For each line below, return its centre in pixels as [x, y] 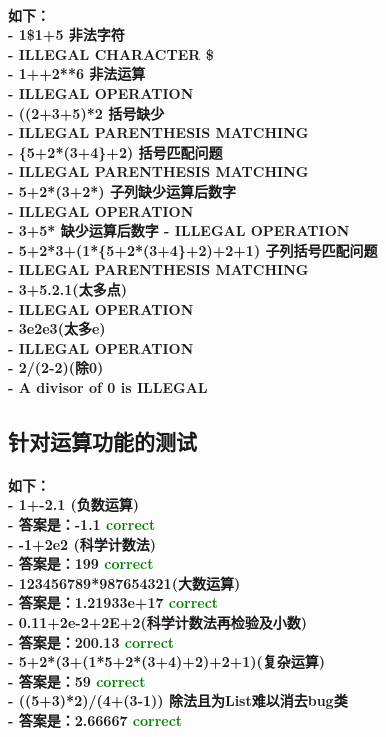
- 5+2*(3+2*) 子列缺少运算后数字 [122, 190]
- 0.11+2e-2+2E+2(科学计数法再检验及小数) [157, 622]
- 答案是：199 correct [81, 563]
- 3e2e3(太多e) [57, 328]
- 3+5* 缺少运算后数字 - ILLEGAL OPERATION [179, 230]
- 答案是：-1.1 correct [82, 524]
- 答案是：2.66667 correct [95, 719]
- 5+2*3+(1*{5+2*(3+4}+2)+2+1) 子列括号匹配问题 [193, 249]
